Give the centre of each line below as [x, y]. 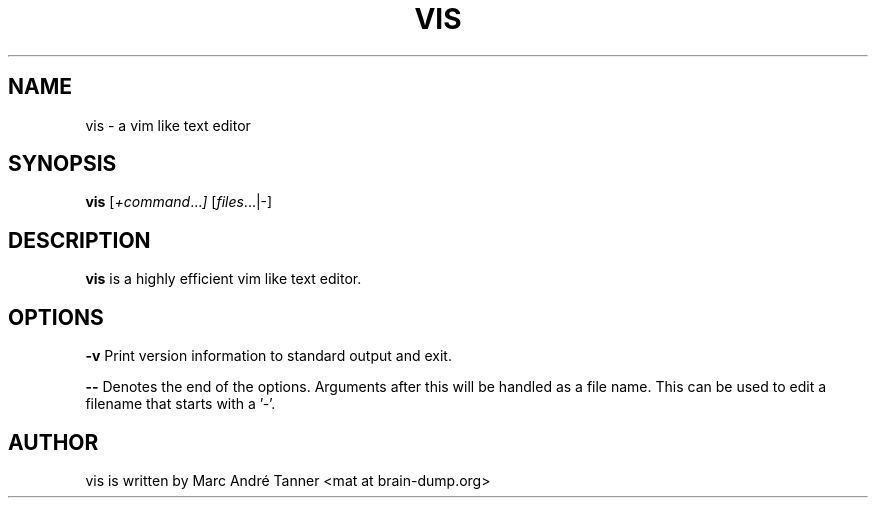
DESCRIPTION [79, 240]
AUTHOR [53, 442]
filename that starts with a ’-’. [180, 404]
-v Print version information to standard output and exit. [268, 356]
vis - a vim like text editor [168, 125]
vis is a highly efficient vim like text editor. [223, 279]
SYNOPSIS [62, 164]
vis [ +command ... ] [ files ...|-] [179, 202]
